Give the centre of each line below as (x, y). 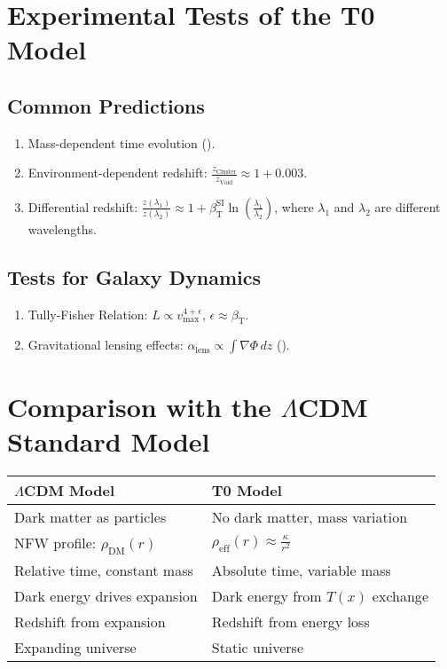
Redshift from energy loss (290, 621)
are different (408, 206)
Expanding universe (75, 647)
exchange (400, 595)
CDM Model (70, 490)
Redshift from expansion (90, 621)
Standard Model (109, 441)
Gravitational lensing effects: (106, 345)
